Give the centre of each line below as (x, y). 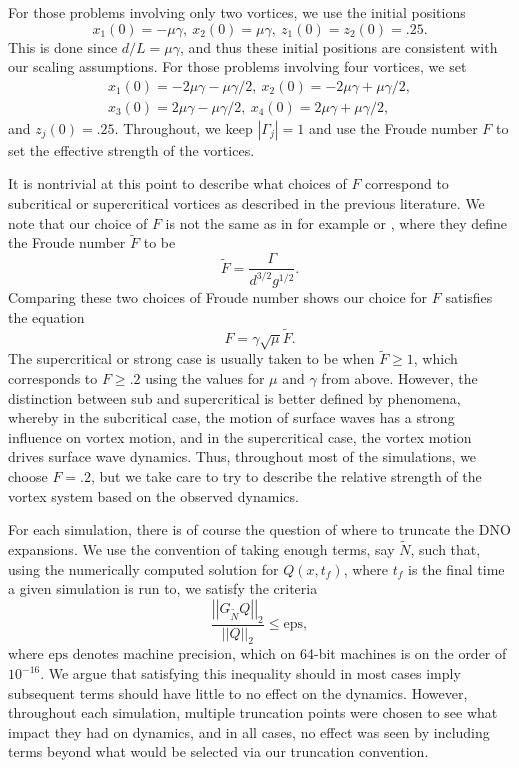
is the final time (456, 568)
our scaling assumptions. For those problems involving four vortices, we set (237, 66)
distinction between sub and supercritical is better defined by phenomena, (234, 397)
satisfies (469, 297)
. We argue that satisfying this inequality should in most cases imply (250, 673)
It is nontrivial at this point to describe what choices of (177, 183)
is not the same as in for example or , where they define (336, 222)
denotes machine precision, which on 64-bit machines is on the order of (289, 653)
